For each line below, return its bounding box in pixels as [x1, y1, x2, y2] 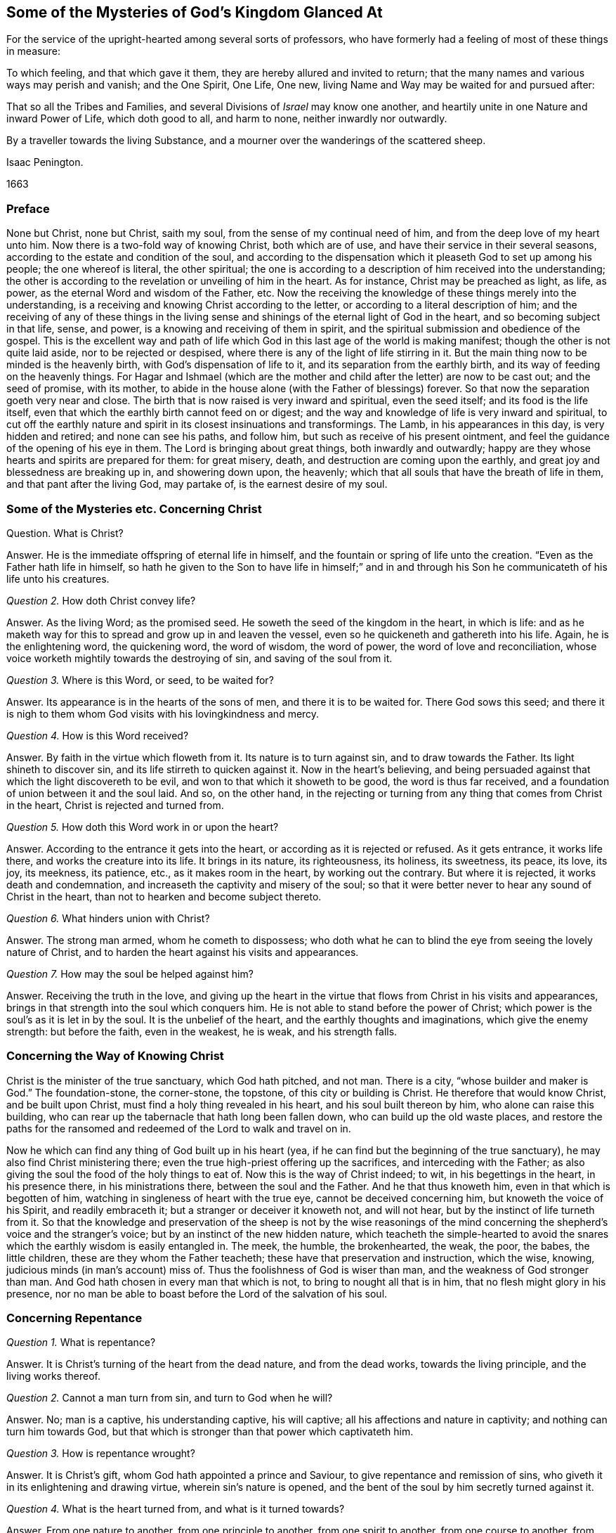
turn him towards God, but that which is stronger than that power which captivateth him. [6, 1425, 414, 1438]
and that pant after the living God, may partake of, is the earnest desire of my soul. [6, 478, 388, 491]
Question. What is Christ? [6, 526, 124, 539]
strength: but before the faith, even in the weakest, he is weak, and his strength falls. [6, 1025, 398, 1037]
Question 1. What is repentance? [6, 1336, 156, 1349]
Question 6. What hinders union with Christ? [6, 912, 210, 924]
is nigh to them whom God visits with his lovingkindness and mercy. [6, 707, 320, 720]
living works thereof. [6, 1370, 100, 1383]
